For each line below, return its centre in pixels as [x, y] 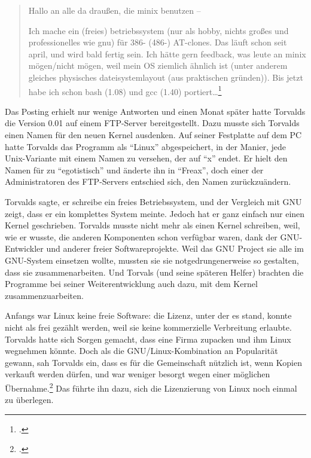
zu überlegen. [29, 400]
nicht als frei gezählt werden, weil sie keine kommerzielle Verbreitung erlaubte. [148, 327]
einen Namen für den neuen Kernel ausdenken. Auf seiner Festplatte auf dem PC [153, 135]
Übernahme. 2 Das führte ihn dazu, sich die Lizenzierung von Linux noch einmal [151, 387]
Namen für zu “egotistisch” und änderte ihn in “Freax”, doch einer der [134, 170]
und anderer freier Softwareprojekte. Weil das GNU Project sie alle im [175, 248]
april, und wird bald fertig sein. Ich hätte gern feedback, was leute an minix [167, 54]
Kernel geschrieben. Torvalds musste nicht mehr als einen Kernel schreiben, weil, [153, 225]
